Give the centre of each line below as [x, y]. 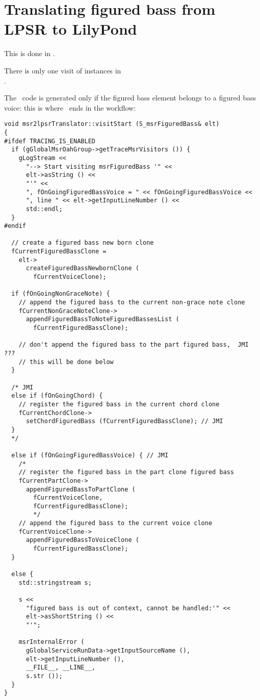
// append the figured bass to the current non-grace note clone [132, 303]
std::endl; [44, 209]
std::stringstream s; [55, 582]
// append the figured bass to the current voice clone [115, 523]
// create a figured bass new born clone [83, 243]
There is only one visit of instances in [63, 70]
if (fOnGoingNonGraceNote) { [61, 294]
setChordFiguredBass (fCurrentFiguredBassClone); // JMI [124, 421]
